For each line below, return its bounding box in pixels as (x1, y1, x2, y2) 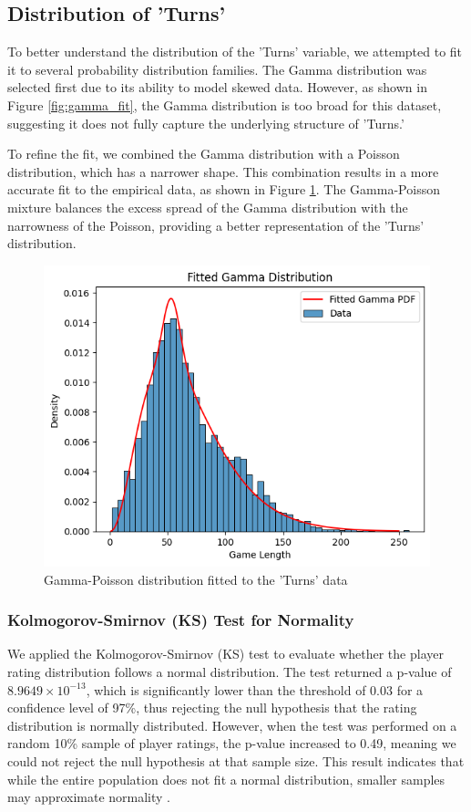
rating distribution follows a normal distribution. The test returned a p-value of (7, 662, 452, 682)
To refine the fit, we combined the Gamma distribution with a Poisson (7, 144, 400, 163)
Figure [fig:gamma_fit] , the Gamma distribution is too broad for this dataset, (7, 95, 442, 114)
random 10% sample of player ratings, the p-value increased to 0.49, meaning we (7, 734, 456, 753)
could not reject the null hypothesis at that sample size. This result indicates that (7, 752, 465, 771)
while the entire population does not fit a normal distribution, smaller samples (7, 769, 445, 788)
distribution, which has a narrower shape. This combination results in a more (7, 161, 439, 181)
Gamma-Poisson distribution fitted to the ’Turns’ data (44, 569, 348, 588)
